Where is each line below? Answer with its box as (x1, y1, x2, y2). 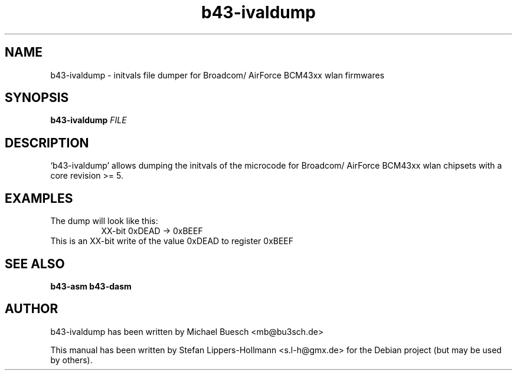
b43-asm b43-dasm (50, 281, 132, 291)
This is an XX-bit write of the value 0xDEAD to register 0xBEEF (50, 236, 294, 246)
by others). (50, 354, 93, 365)
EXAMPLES (5, 190, 73, 206)
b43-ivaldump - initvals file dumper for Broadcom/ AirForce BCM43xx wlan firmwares (50, 70, 385, 80)
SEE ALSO (5, 256, 65, 271)
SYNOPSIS (5, 90, 69, 106)
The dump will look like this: (50, 216, 158, 226)
